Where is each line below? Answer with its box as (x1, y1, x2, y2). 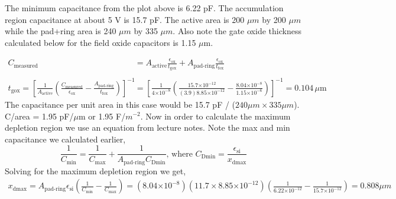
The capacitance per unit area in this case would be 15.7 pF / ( (5, 98, 236, 110)
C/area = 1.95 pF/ (5, 110, 74, 122)
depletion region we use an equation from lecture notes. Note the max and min (5, 121, 290, 134)
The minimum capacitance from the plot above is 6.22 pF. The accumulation (5, 2, 284, 14)
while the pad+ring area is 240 (5, 25, 116, 37)
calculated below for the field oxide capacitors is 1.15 (5, 36, 196, 48)
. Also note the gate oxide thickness (173, 25, 301, 37)
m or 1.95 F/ (78, 110, 126, 122)
